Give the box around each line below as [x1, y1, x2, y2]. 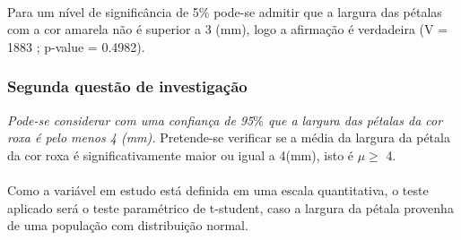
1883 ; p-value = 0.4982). [7, 37, 145, 56]
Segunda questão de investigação [7, 75, 248, 98]
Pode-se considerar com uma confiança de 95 [7, 110, 254, 129]
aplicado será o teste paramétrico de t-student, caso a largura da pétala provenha [7, 198, 454, 217]
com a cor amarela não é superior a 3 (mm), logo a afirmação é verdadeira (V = [7, 20, 448, 39]
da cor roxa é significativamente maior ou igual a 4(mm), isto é [7, 145, 354, 164]
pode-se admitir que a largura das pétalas [213, 2, 442, 21]
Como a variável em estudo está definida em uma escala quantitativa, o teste [7, 180, 429, 199]
